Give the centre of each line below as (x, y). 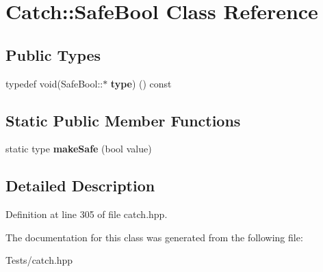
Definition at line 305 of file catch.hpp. (87, 214)
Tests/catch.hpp (39, 260)
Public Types (53, 54)
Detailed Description (80, 186)
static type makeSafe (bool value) (79, 149)
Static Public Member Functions (123, 120)
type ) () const (141, 83)
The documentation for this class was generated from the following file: (154, 237)
